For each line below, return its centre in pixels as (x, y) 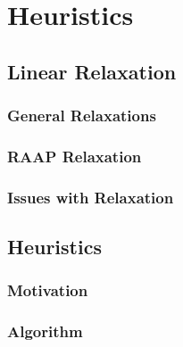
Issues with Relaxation (91, 197)
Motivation (48, 290)
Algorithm (45, 331)
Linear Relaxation (92, 71)
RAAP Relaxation (75, 156)
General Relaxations (82, 116)
